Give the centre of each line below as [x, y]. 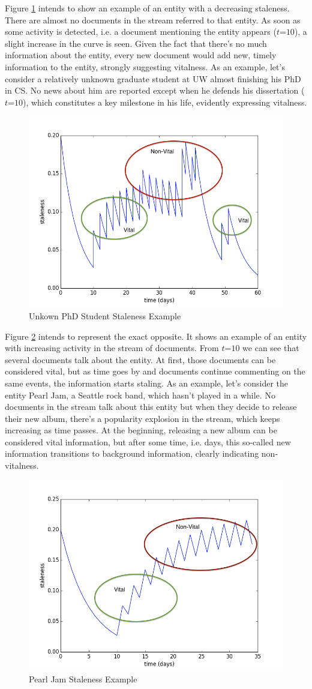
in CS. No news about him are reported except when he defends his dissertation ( [155, 90]
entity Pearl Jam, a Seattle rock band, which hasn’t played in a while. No [140, 395]
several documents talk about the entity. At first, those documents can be [140, 359]
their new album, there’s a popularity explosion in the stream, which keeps [142, 418]
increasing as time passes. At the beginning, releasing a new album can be [141, 430]
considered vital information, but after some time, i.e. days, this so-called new [148, 441]
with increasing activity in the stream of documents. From [112, 348]
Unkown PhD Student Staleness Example [105, 315]
